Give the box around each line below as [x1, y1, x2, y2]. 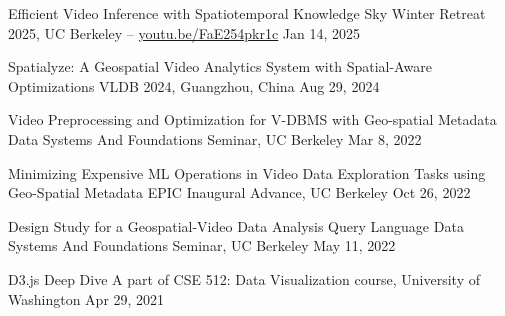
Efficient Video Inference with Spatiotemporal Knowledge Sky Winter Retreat [8, 3, 486, 23]
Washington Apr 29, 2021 [8, 288, 165, 309]
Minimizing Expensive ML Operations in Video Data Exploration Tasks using [8, 162, 486, 183]
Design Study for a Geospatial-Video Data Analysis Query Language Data [8, 215, 464, 236]
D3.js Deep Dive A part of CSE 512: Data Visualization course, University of [8, 268, 480, 289]
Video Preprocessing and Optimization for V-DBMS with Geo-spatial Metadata [8, 109, 497, 130]
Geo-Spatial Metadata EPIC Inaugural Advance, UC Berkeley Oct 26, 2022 [8, 182, 471, 203]
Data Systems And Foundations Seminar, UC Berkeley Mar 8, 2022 [8, 128, 422, 149]
